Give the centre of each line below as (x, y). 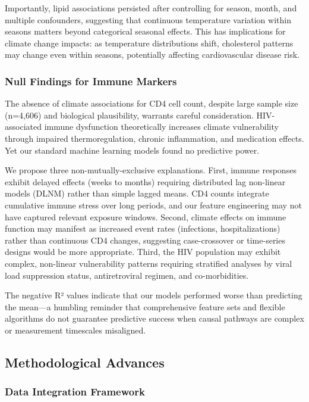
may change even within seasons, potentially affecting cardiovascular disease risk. (152, 54)
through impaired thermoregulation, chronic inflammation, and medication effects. (154, 138)
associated (23, 127)
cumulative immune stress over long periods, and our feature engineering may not (153, 205)
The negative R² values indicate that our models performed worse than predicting (154, 295)
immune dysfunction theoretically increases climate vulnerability (161, 127)
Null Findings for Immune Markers (91, 81)
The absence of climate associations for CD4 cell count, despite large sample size (152, 103)
